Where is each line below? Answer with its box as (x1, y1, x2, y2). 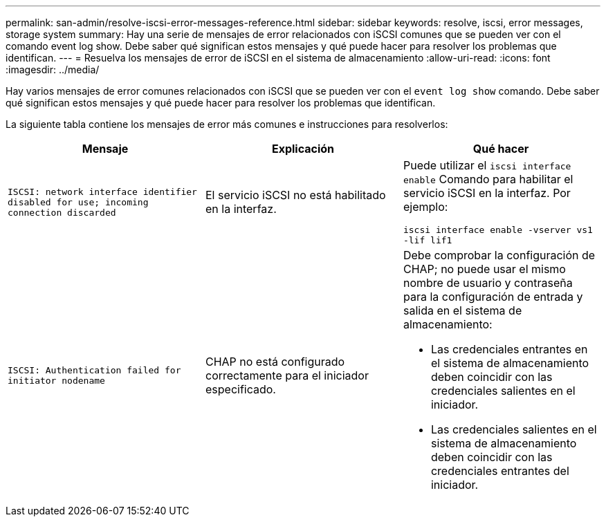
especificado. (205, 382, 276, 396)
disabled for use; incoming (8, 196, 149, 207)
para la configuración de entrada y (403, 290, 583, 304)
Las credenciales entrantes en (430, 342, 588, 356)
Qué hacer (472, 142, 529, 156)
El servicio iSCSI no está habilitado (205, 188, 386, 202)
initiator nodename (8, 375, 105, 386)
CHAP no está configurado (205, 355, 345, 369)
